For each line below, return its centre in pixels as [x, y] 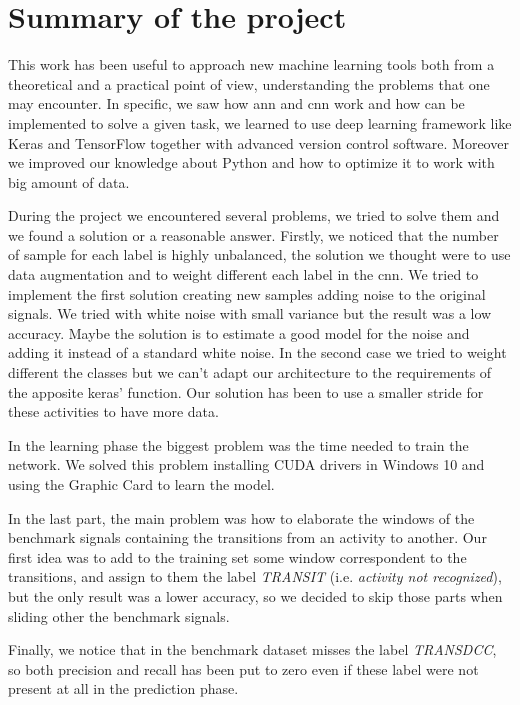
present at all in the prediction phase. [123, 688]
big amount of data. [69, 181]
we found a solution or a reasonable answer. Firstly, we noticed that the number [253, 234]
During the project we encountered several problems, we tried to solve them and [254, 215]
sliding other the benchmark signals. [119, 615]
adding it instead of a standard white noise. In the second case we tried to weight [257, 352]
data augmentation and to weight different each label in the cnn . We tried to [243, 274]
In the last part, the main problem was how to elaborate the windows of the [241, 517]
